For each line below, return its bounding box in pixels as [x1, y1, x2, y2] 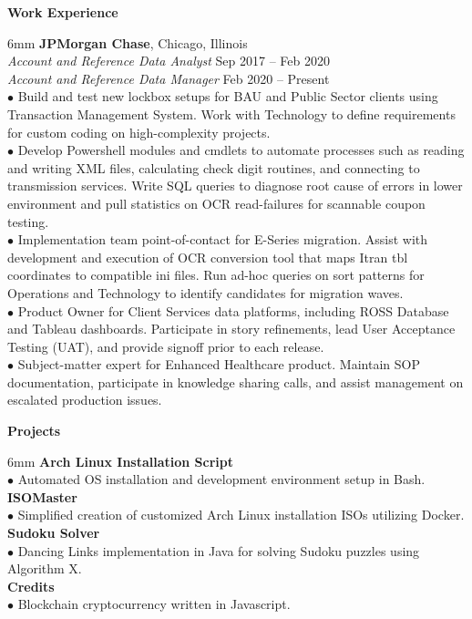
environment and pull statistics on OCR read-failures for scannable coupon [7, 193, 426, 212]
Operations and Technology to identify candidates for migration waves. [7, 283, 404, 302]
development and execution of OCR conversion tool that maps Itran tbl [7, 247, 408, 266]
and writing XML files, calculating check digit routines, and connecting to [7, 158, 420, 177]
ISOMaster [7, 487, 77, 506]
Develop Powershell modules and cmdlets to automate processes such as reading [17, 140, 465, 160]
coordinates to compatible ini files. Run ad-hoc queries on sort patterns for [7, 265, 425, 284]
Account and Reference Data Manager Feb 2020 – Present [7, 68, 330, 88]
